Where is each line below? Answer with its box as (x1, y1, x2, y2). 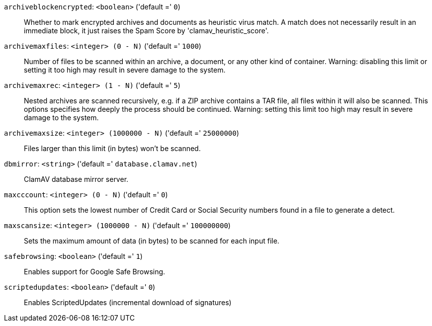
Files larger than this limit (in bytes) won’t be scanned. (24, 144, 201, 153)
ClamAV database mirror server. (24, 175, 129, 183)
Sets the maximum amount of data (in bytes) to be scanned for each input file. (24, 237, 279, 245)
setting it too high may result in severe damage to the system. (24, 66, 226, 74)
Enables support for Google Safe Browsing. (24, 267, 166, 276)
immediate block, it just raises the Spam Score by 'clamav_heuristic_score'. (24, 26, 269, 35)
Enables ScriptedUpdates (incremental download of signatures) (24, 298, 232, 307)
